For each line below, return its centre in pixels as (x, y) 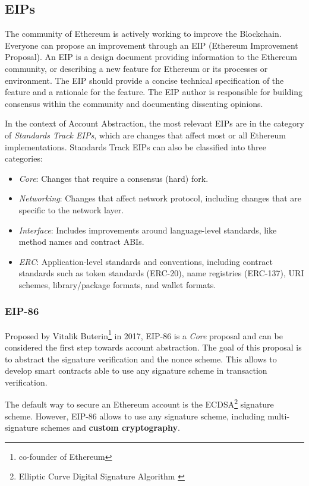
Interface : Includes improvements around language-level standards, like (148, 230)
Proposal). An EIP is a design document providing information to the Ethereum (151, 57)
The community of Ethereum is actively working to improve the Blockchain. (143, 34)
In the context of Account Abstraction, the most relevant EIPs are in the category (154, 123)
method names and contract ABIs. (81, 242)
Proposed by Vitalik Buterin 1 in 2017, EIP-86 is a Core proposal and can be (144, 334)
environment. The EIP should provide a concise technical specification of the (144, 80)
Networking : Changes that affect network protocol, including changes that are (160, 198)
